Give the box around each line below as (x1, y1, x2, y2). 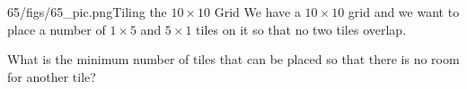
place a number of (7, 20, 106, 38)
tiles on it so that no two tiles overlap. (196, 20, 407, 38)
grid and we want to (348, 3, 460, 20)
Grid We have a (214, 3, 301, 20)
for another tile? (7, 67, 96, 85)
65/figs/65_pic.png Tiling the (7, 3, 167, 20)
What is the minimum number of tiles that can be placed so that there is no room (7, 50, 460, 69)
